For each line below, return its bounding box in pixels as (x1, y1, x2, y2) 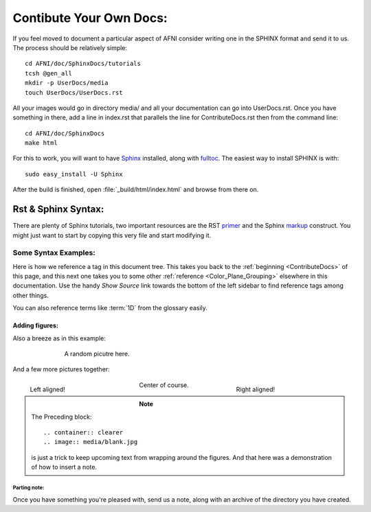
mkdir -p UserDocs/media (25, 79, 109, 87)
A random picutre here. (64, 350, 130, 358)
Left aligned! (30, 385, 65, 393)
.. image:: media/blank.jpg (43, 438, 138, 446)
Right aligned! (236, 385, 276, 393)
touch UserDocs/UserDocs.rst (25, 89, 123, 96)
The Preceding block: (31, 412, 92, 421)
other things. (12, 291, 49, 299)
